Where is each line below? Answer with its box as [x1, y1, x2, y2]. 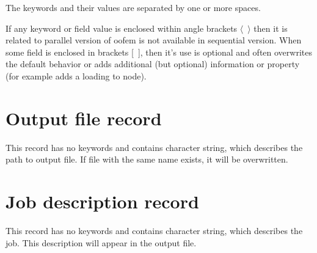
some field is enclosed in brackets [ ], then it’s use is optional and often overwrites [5, 45, 312, 58]
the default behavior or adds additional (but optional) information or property [5, 57, 300, 70]
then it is [253, 21, 288, 34]
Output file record [5, 105, 162, 130]
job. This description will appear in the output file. [5, 236, 197, 249]
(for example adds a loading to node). [5, 69, 147, 82]
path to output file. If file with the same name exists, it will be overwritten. [5, 153, 288, 166]
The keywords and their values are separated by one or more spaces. [5, 1, 261, 13]
